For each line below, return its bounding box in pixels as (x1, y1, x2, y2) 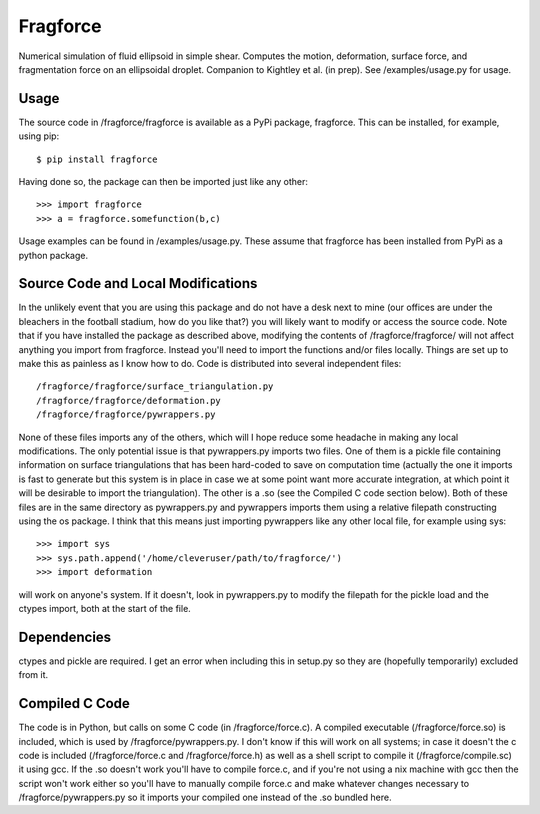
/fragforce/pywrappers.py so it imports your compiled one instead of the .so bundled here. (18, 791, 392, 804)
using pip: (18, 130, 60, 142)
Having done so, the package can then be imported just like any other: (18, 176, 309, 188)
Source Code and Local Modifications (18, 275, 258, 292)
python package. (18, 249, 89, 261)
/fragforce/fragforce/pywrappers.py (36, 409, 216, 420)
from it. (18, 669, 49, 681)
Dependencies (18, 628, 112, 645)
